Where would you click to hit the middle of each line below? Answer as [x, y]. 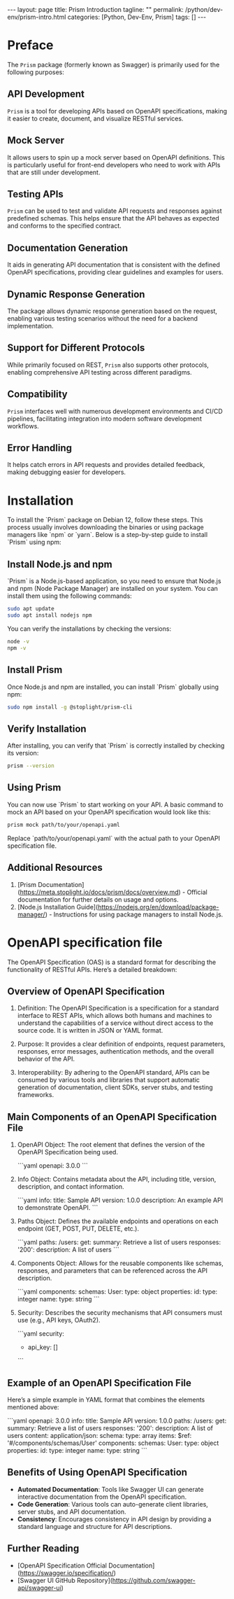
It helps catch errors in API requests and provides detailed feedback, [106, 465]
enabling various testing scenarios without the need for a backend [102, 319]
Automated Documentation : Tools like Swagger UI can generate [110, 1489]
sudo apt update [31, 609]
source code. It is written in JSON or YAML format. [90, 1031]
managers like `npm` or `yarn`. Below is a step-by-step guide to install [108, 535]
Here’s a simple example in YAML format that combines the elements [106, 1399]
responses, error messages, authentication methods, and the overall [116, 1052]
